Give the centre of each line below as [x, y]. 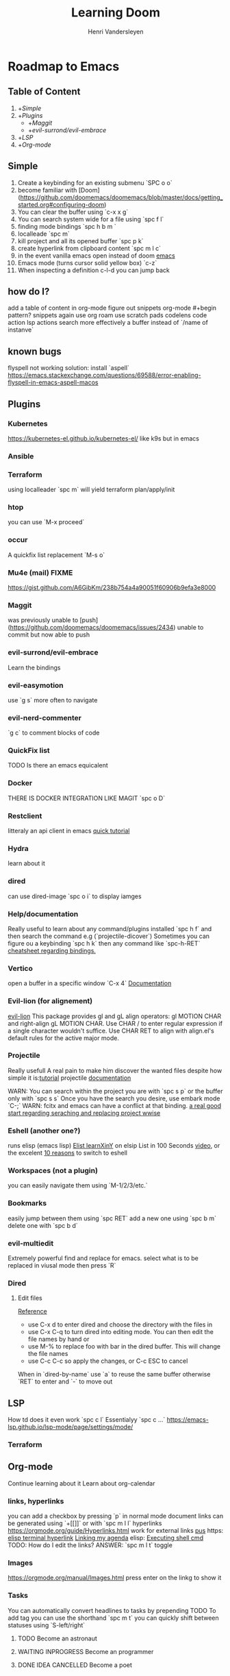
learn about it [26, 863]
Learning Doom [116, 13]
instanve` [21, 330]
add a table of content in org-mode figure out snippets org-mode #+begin [112, 308]
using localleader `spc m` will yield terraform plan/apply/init [91, 490]
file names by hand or [59, 1339]
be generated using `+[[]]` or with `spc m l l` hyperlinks [85, 1523]
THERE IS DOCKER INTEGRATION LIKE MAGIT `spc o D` [87, 798]
